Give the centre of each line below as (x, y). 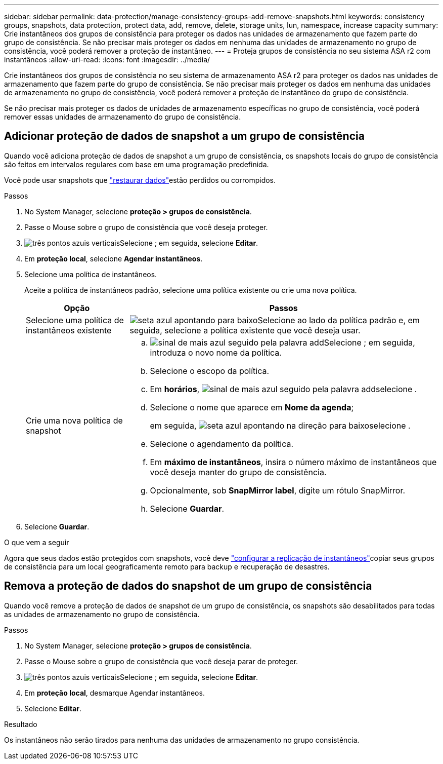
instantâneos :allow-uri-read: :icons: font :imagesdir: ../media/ (107, 60)
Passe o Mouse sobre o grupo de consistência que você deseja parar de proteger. (161, 661)
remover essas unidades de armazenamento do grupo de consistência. (123, 117)
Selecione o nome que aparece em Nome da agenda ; (252, 407)
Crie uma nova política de (74, 420)
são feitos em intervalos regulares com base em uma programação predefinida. (137, 164)
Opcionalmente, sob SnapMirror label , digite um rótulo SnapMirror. (278, 490)
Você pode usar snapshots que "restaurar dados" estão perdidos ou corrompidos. (140, 180)
